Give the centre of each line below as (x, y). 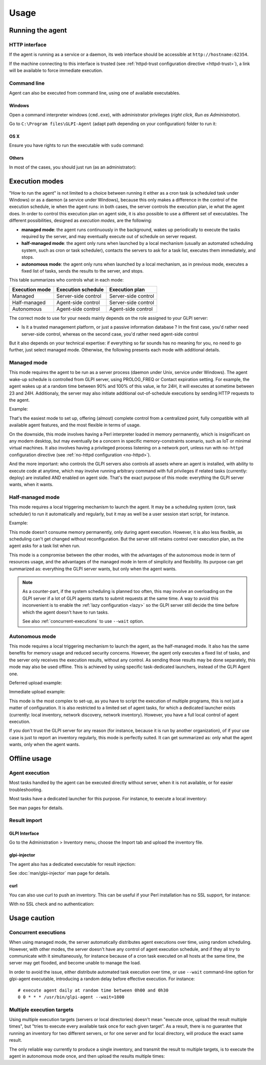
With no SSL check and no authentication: (52, 904)
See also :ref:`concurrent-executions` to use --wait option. (83, 621)
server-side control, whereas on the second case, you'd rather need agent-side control (110, 334)
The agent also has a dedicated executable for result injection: (72, 864)
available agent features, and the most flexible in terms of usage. (75, 425)
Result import (26, 821)
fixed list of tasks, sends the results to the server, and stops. (83, 271)
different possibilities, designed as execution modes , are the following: (81, 221)
